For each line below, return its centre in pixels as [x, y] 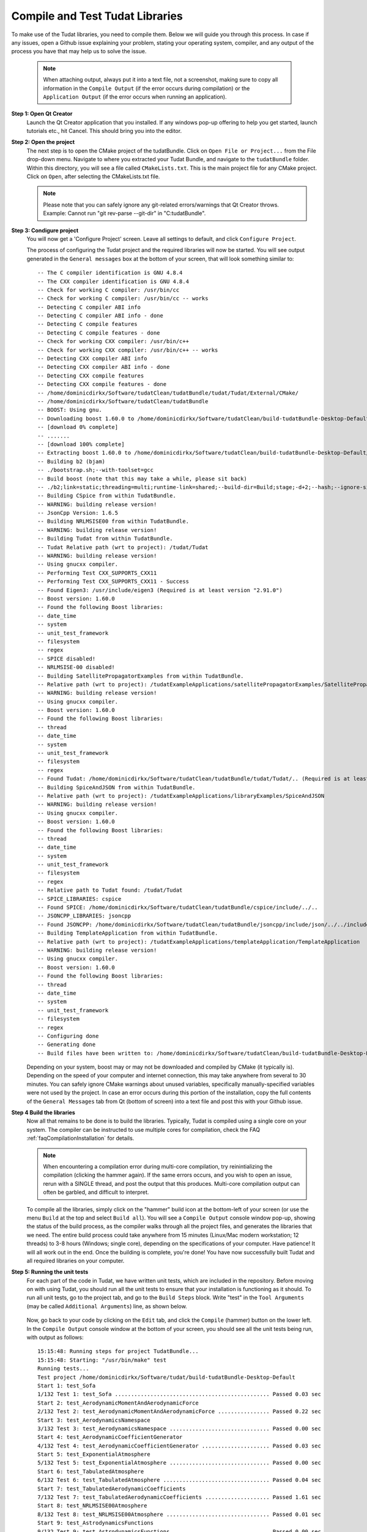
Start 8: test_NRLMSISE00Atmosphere [92, 1506]
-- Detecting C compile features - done [99, 333]
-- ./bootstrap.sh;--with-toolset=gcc [96, 470]
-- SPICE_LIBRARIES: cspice [80, 899]
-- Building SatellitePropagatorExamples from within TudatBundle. [141, 676]
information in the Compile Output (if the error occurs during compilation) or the [146, 88]
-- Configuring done [68, 1036]
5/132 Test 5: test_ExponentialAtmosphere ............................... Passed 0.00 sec [179, 1463]
